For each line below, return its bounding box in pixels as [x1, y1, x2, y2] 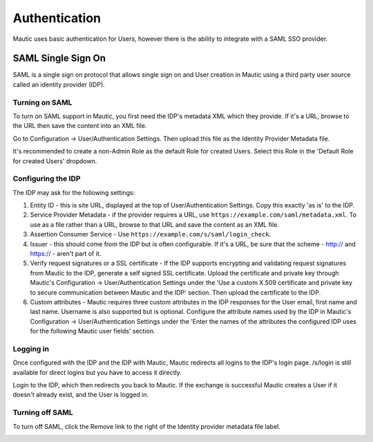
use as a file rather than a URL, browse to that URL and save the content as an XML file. [30, 220, 280, 228]
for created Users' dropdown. [12, 156, 97, 165]
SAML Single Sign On [12, 53, 106, 64]
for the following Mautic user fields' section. [30, 327, 155, 335]
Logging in [12, 344, 50, 353]
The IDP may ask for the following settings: [12, 188, 135, 196]
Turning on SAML [12, 98, 73, 107]
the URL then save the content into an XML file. [12, 122, 147, 130]
